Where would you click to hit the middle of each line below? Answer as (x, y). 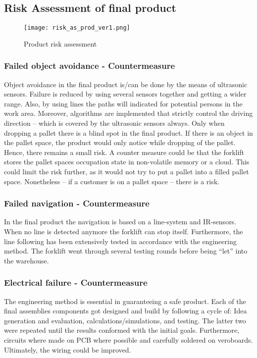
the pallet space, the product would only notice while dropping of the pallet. (120, 142)
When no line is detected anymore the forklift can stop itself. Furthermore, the (124, 231)
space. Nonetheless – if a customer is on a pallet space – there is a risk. (112, 181)
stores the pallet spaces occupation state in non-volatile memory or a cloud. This (127, 162)
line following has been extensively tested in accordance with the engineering (120, 241)
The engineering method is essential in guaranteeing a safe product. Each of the (125, 301)
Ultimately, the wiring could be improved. (68, 349)
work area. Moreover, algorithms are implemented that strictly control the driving (128, 113)
